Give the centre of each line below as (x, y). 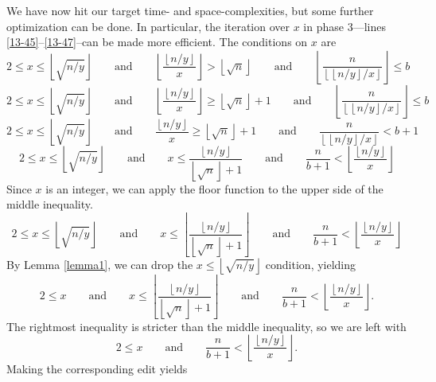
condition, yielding (311, 264)
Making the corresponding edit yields (97, 369)
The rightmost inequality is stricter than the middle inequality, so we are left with (206, 326)
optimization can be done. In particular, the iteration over (148, 26)
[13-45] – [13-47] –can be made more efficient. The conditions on (157, 42)
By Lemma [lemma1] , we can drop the (100, 264)
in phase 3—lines (345, 26)
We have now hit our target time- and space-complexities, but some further (190, 10)
